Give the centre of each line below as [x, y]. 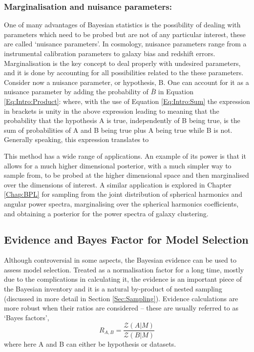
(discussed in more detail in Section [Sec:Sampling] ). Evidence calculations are [121, 298]
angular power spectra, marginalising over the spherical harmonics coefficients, [121, 203]
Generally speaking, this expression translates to [76, 139]
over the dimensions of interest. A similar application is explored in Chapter [118, 184]
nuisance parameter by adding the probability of [76, 92]
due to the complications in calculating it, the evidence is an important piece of [123, 279]
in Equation [176, 92]
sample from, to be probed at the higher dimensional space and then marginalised [127, 175]
